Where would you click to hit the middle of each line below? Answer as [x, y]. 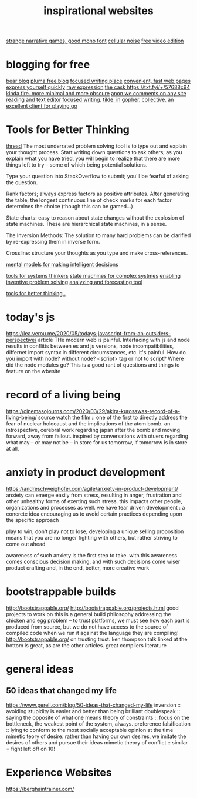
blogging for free [48, 64]
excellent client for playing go [42, 106]
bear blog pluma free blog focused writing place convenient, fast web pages [98, 81]
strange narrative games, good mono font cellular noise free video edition [95, 41]
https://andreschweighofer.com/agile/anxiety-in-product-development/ [92, 488]
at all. [13, 448]
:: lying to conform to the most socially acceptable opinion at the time [90, 730]
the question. [22, 182]
